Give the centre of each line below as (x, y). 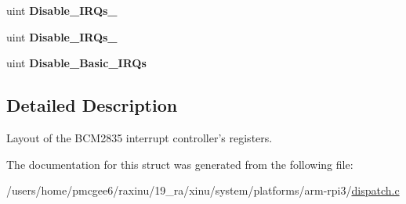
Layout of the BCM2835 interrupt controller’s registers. (140, 137)
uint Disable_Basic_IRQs (76, 63)
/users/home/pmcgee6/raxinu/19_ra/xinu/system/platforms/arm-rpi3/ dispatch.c (203, 190)
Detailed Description (92, 105)
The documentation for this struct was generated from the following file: (180, 164)
